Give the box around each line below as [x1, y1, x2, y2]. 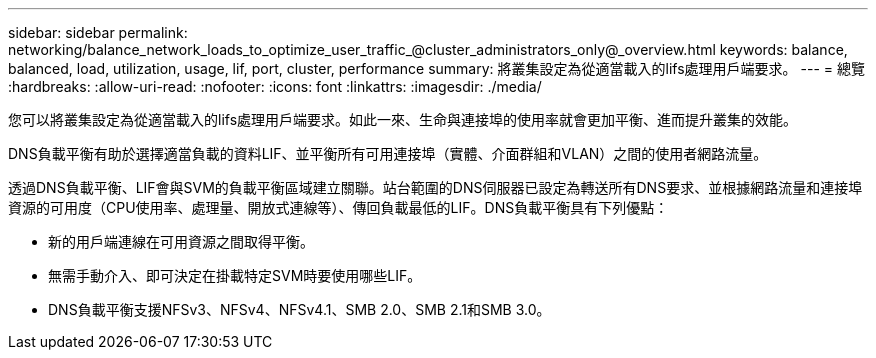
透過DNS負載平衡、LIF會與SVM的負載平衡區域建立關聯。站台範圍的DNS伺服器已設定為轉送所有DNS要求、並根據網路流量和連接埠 [8, 179, 863, 196]
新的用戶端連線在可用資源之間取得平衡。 [48, 233, 314, 250]
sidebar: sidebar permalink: [8, 24, 188, 41]
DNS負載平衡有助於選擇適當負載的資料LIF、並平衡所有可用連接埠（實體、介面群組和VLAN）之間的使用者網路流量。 [8, 145, 768, 162]
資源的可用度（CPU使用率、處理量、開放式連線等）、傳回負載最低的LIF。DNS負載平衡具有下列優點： [8, 199, 669, 216]
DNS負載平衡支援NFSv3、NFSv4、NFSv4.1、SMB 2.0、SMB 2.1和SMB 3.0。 [48, 301, 551, 318]
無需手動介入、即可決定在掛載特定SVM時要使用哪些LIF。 [48, 267, 422, 284]
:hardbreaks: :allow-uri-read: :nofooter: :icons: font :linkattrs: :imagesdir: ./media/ [8, 78, 542, 95]
